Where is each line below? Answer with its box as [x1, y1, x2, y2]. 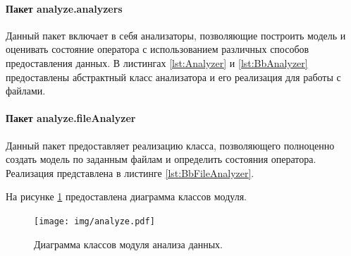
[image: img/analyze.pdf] [34, 216, 155, 226]
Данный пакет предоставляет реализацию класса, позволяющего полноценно [6, 138, 335, 152]
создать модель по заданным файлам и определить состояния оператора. [6, 152, 316, 166]
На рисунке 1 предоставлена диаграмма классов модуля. [6, 189, 247, 204]
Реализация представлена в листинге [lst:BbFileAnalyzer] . [6, 165, 254, 180]
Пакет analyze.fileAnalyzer [6, 111, 136, 126]
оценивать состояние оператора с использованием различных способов [6, 42, 309, 56]
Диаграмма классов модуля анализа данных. [34, 236, 223, 251]
